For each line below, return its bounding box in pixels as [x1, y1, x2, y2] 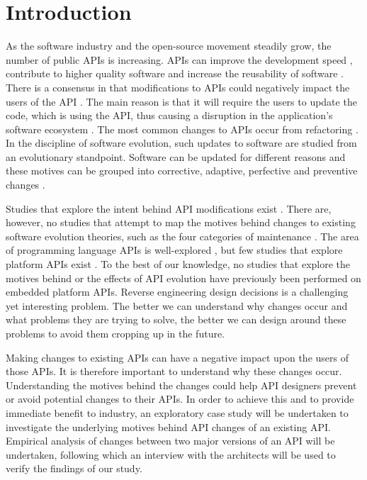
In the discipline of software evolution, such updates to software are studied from [6, 135, 357, 150]
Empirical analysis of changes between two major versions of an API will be [6, 433, 335, 448]
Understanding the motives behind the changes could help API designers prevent [6, 377, 357, 392]
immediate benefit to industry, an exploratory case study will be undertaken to [6, 405, 349, 420]
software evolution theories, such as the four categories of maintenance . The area [6, 228, 359, 243]
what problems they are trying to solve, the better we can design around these [6, 312, 346, 327]
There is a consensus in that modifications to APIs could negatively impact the [6, 79, 350, 94]
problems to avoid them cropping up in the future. [6, 326, 225, 340]
